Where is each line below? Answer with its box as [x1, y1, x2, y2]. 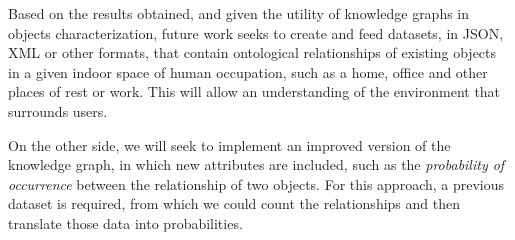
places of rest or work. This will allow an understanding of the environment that [8, 81, 501, 102]
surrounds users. [8, 100, 108, 121]
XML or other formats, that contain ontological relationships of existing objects [8, 42, 497, 63]
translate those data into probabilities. [8, 212, 243, 233]
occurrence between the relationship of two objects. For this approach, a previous [8, 173, 505, 194]
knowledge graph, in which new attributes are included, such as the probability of [8, 154, 505, 175]
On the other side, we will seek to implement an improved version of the [8, 134, 451, 155]
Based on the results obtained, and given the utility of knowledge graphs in [8, 3, 470, 23]
